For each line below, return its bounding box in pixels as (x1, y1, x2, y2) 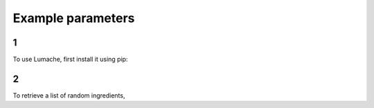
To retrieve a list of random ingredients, (12, 91, 125, 100)
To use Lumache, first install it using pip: (12, 55, 128, 64)
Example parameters (12, 10, 135, 26)
